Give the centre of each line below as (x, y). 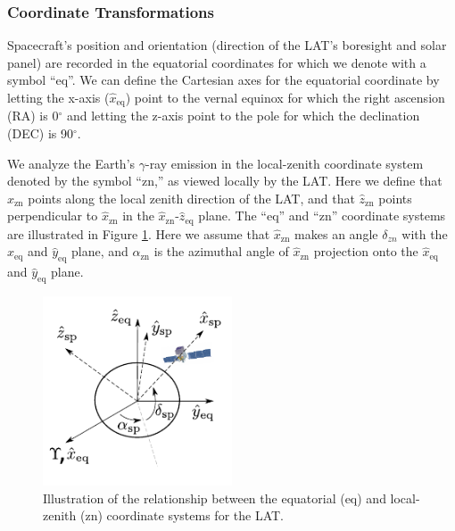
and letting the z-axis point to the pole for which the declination (243, 116)
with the (425, 233)
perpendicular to (53, 216)
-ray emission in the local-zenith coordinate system (284, 163)
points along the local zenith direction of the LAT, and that (191, 198)
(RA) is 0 (33, 116)
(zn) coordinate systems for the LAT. (182, 515)
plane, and (100, 251)
